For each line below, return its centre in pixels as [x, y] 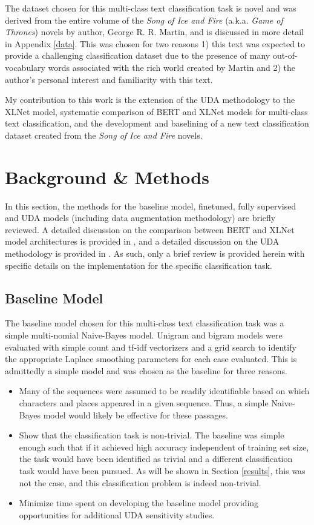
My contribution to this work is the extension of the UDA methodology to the [150, 100]
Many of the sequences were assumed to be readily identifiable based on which [164, 391]
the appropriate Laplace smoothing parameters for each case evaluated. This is [151, 359]
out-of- [285, 55]
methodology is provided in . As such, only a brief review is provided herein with [155, 253]
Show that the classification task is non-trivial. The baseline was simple [152, 435]
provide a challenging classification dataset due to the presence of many [138, 55]
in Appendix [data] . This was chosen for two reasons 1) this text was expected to [155, 43]
